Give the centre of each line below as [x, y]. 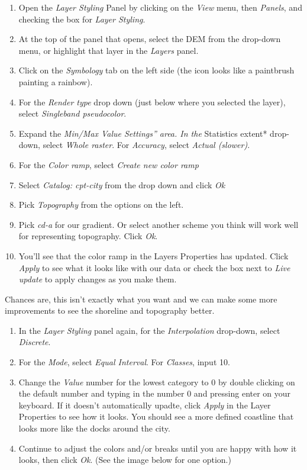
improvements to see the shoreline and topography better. [110, 310]
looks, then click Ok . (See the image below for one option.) [125, 460]
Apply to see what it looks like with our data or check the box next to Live [154, 267]
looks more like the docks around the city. [94, 428]
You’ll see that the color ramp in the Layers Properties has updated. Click [153, 255]
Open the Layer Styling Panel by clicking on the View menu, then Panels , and [160, 7]
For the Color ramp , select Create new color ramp [109, 164]
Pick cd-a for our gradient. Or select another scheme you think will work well [159, 224]
